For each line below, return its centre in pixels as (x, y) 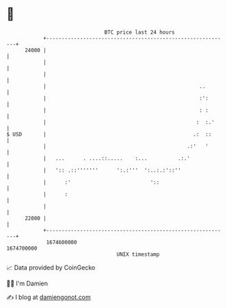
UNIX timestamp (138, 254)
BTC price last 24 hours (139, 32)
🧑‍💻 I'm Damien (27, 283)
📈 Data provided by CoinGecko (51, 268)
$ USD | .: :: (109, 134)
